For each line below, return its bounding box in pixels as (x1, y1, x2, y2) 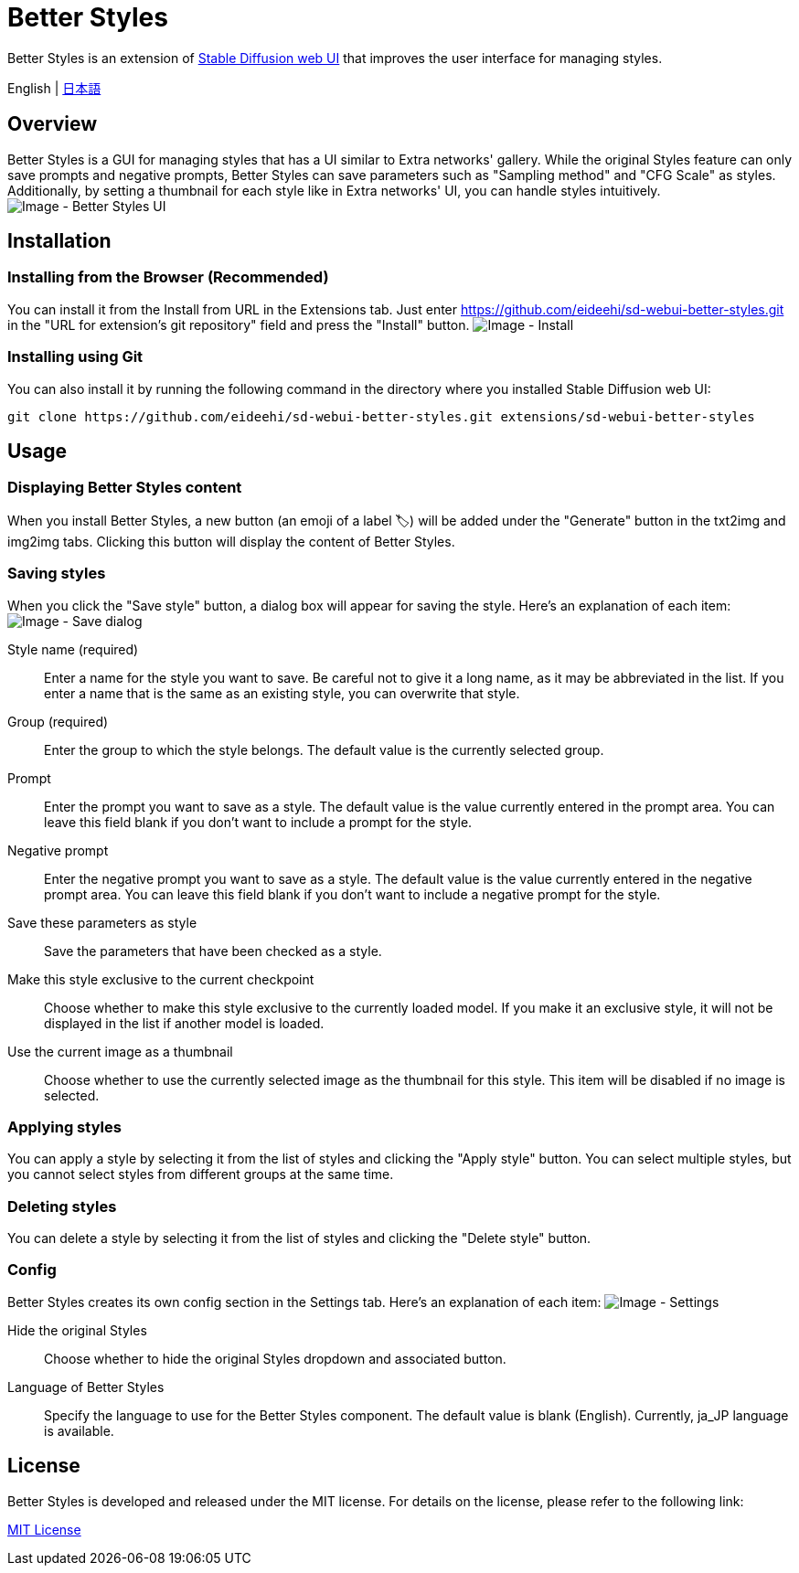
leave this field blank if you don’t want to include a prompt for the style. (44, 813, 473, 830)
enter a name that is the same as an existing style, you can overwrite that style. (44, 685, 520, 701)
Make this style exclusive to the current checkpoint (7, 971, 314, 987)
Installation (7, 229, 112, 253)
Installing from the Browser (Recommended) (7, 268, 329, 287)
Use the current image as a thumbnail (7, 1043, 233, 1059)
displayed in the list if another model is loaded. (44, 1015, 325, 1031)
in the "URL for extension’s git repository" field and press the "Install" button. (7, 316, 470, 333)
